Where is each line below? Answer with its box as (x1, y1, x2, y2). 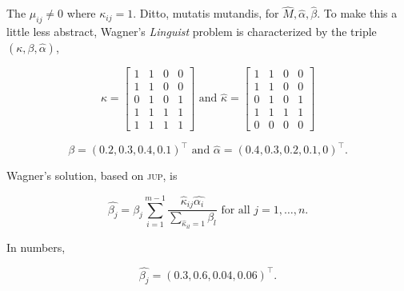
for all (221, 204, 250, 216)
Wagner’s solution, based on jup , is (6, 167, 178, 184)
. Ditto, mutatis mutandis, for (133, 5, 279, 22)
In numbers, (6, 238, 66, 255)
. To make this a (317, 5, 398, 22)
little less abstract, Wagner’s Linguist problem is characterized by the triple (6, 23, 377, 40)
